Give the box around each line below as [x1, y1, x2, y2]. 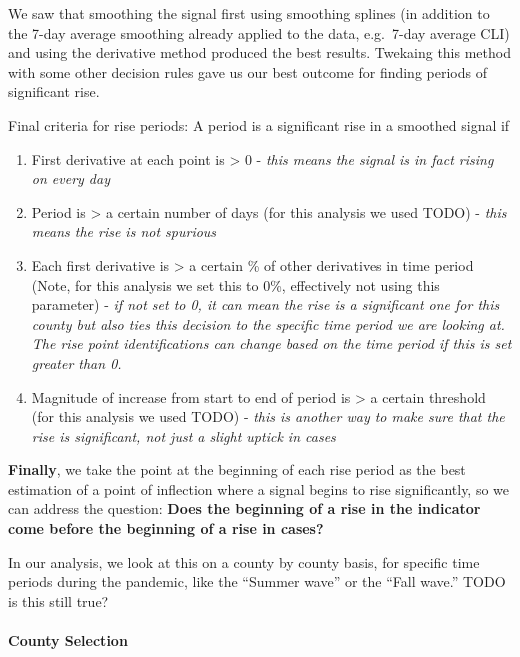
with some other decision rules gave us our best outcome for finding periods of [8, 61, 487, 82]
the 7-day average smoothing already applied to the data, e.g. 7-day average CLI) [8, 22, 510, 43]
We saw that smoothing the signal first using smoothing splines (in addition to [8, 3, 490, 23]
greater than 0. [31, 352, 122, 373]
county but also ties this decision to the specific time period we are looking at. [31, 313, 505, 334]
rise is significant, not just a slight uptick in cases [31, 425, 336, 446]
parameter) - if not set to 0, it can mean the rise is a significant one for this [31, 294, 500, 315]
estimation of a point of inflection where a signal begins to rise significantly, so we [8, 478, 510, 499]
